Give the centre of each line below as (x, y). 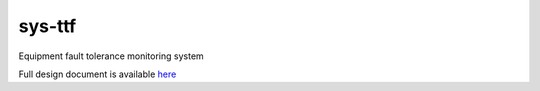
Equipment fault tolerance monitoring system (111, 56)
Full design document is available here (97, 74)
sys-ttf (47, 26)
